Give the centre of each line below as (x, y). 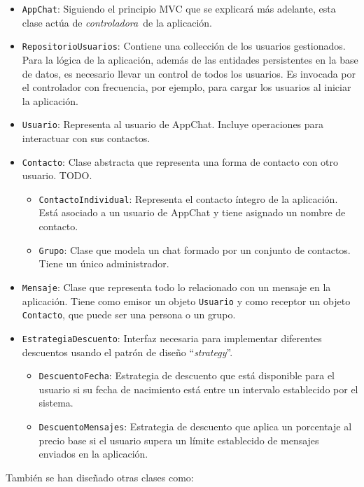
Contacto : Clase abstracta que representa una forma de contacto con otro (180, 161)
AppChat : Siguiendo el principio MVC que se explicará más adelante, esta (179, 8)
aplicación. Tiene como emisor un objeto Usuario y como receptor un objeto (186, 301)
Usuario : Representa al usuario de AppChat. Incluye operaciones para (173, 124)
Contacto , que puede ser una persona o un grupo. (129, 315)
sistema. (56, 403)
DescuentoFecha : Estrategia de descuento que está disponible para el (187, 375)
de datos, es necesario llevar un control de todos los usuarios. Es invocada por (189, 73)
